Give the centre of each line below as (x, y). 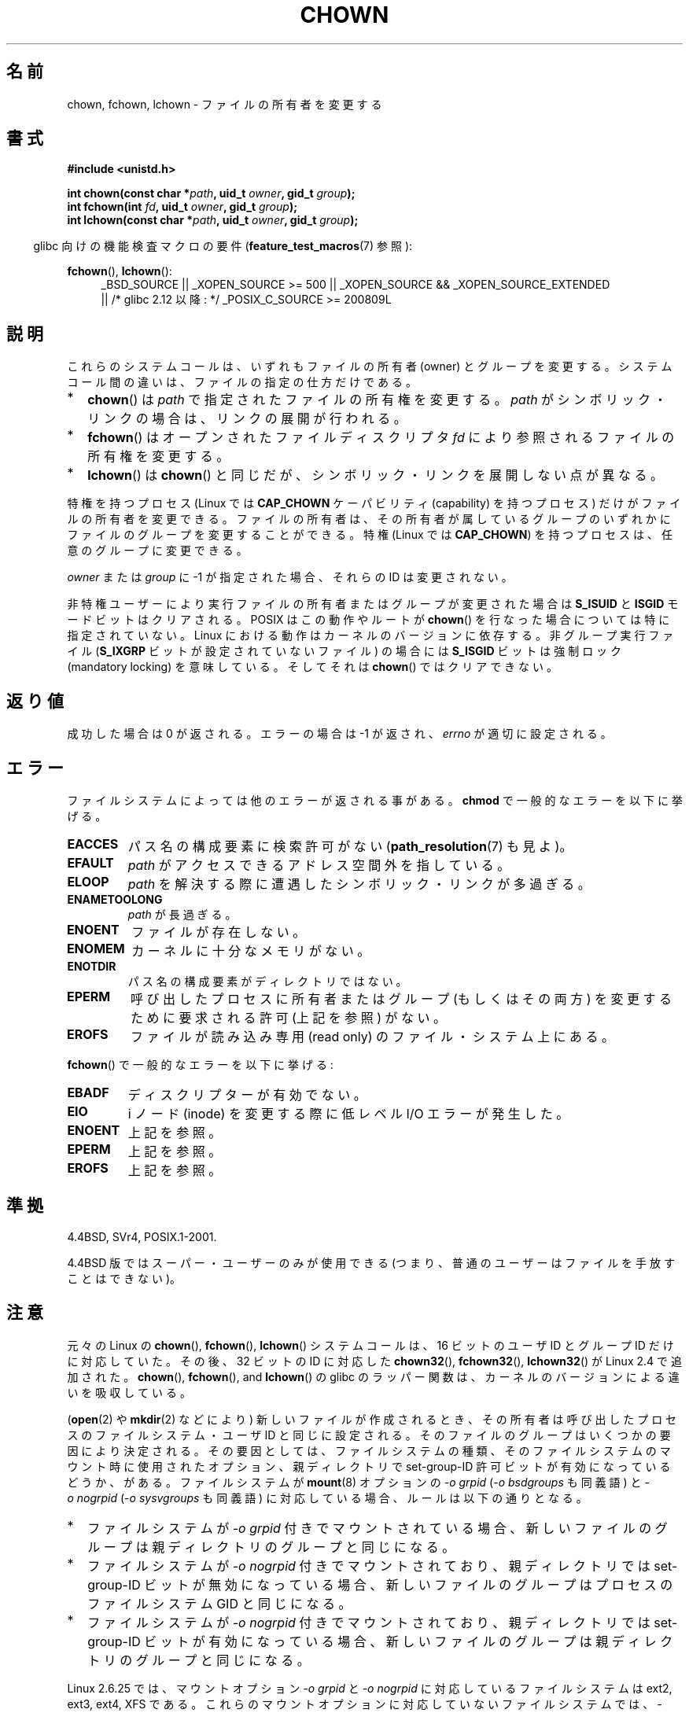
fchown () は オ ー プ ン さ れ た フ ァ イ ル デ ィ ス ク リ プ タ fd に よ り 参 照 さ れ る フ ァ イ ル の (381, 438)
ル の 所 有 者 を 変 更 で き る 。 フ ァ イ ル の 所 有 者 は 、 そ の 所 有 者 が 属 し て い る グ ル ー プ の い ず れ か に (369, 519)
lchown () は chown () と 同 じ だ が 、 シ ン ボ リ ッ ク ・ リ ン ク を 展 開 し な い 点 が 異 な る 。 (375, 475)
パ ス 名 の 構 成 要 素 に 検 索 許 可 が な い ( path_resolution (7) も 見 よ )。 (350, 846)
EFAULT (90, 862)
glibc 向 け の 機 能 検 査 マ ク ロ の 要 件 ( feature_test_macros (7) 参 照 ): (223, 246)
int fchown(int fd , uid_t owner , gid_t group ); (182, 207)
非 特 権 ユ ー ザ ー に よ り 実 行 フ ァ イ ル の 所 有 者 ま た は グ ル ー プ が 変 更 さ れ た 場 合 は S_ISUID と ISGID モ (373, 604)
